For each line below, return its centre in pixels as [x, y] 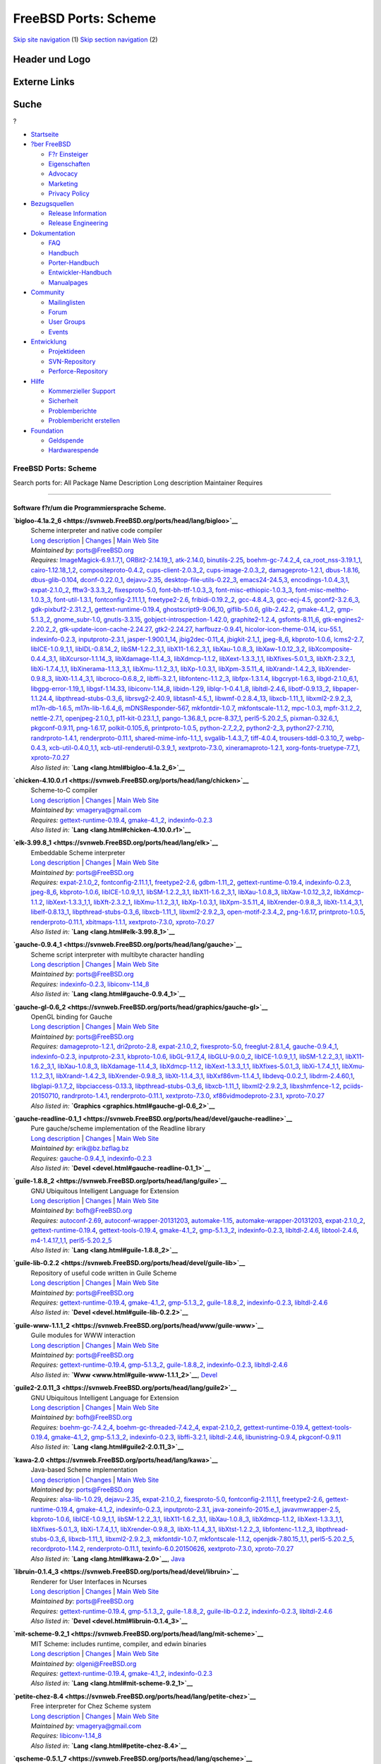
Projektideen [67, 351]
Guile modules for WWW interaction [83, 1335]
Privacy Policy [69, 193]
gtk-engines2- [343, 619]
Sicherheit [63, 401]
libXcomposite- [330, 648]
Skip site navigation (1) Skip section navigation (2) [85, 40]
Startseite [45, 134]
